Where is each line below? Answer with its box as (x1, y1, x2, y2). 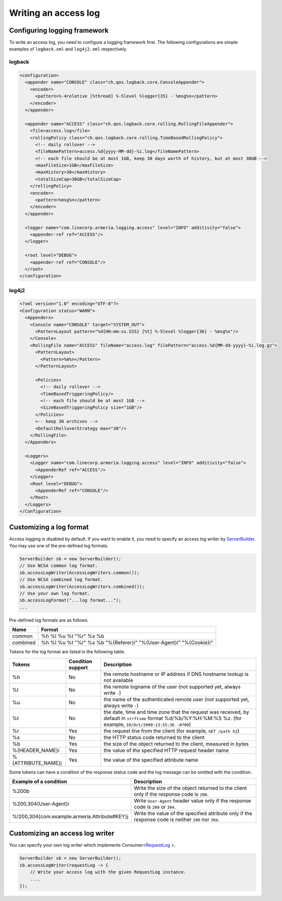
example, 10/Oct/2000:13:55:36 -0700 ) (104, 721, 191, 728)
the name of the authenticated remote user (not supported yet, (104, 696, 249, 703)
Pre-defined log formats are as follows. (9, 617, 89, 623)
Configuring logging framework (9, 26, 109, 35)
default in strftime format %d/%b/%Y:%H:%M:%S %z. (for (104, 715, 242, 722)
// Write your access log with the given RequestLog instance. (30, 869, 187, 875)
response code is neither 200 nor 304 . (134, 816, 220, 823)
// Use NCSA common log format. (19, 563, 98, 568)
